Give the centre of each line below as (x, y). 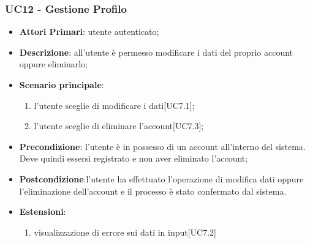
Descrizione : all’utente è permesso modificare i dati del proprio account (156, 52)
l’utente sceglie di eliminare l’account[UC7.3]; (119, 126)
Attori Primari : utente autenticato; (89, 32)
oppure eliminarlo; (54, 64)
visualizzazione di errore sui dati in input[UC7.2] (125, 232)
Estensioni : (43, 211)
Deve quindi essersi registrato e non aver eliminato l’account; (134, 158)
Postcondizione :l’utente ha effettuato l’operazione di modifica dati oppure (161, 178)
